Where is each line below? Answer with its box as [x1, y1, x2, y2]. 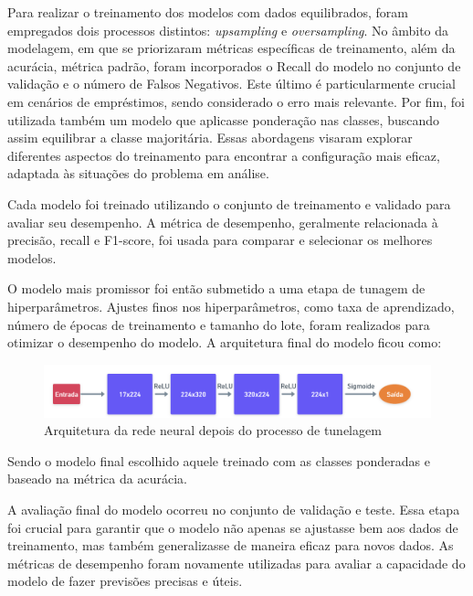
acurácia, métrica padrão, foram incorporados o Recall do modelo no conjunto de [7, 56, 461, 75]
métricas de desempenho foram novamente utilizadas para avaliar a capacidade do [7, 553, 466, 572]
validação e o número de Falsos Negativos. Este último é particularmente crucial [7, 74, 456, 93]
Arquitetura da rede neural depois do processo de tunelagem [44, 420, 382, 440]
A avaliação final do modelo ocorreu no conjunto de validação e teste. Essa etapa [7, 500, 460, 519]
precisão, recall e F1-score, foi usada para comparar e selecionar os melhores [7, 230, 433, 250]
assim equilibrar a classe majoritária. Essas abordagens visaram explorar [7, 128, 413, 147]
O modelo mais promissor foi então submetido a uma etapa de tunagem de [7, 279, 426, 298]
